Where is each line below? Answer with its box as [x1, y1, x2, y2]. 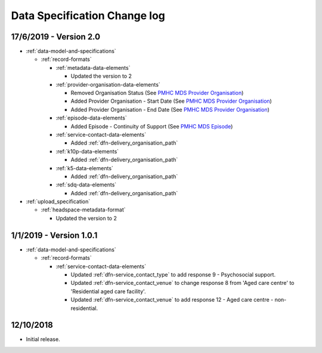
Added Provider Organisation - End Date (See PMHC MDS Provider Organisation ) [70, 106, 270, 113]
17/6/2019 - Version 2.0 [11, 32, 101, 42]
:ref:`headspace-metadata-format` [41, 206, 126, 213]
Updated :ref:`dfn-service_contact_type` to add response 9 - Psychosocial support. [70, 271, 276, 278]
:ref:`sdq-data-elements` [55, 181, 117, 188]
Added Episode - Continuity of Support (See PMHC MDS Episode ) [70, 122, 233, 130]
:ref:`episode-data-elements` [55, 114, 128, 122]
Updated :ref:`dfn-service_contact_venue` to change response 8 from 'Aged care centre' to [70, 280, 295, 287]
